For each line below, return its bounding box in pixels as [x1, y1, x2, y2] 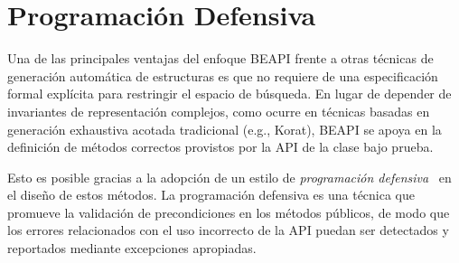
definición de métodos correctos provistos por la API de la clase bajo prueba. [7, 137, 434, 156]
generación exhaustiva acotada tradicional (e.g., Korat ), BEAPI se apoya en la [7, 119, 442, 138]
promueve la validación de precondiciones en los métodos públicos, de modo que [7, 202, 450, 221]
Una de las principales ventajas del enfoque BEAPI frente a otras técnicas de [7, 49, 434, 68]
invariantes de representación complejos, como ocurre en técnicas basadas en [7, 101, 430, 120]
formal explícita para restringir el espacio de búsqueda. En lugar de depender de [7, 84, 452, 103]
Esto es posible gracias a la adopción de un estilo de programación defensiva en [7, 167, 452, 186]
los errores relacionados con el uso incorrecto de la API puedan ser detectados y [7, 221, 449, 240]
